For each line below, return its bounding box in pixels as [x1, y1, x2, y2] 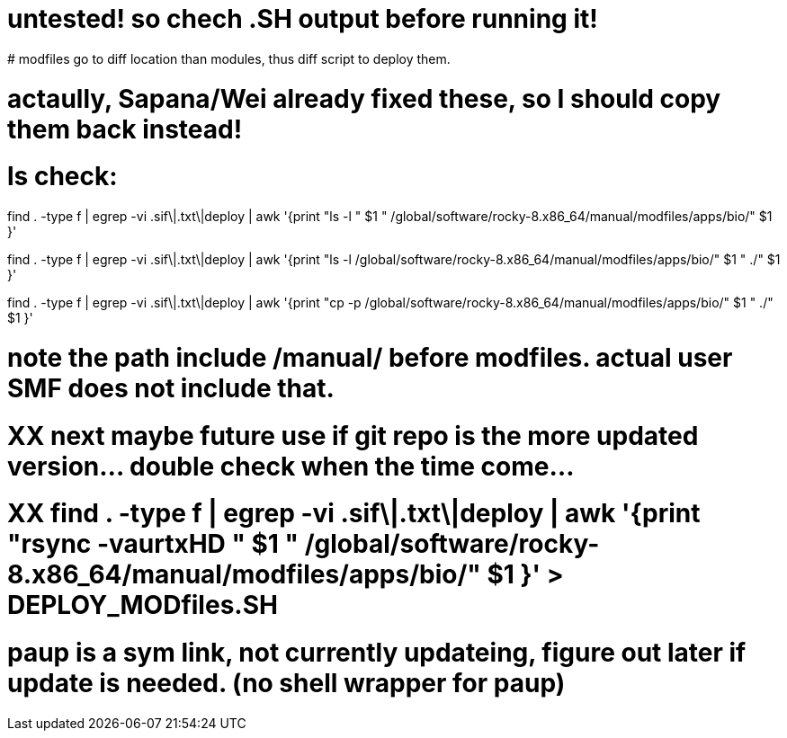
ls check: [7, 161, 118, 192]
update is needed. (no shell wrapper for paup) [7, 668, 566, 698]
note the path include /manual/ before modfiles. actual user [7, 342, 733, 373]
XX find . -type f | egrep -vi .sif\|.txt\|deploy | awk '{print [7, 498, 701, 529]
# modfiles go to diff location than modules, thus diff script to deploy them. [7, 50, 451, 67]
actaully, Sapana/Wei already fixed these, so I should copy [7, 83, 721, 114]
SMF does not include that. [7, 372, 335, 404]
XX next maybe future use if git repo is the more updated [7, 420, 699, 451]
